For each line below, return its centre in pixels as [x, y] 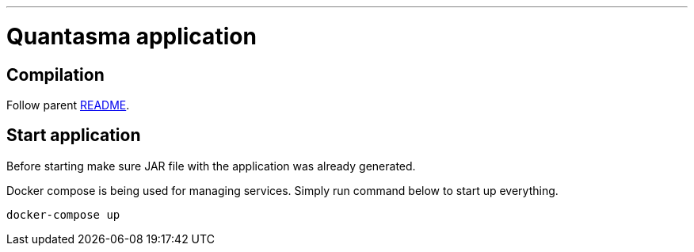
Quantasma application [132, 36]
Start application [74, 136]
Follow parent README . [68, 105]
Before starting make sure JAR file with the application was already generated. [211, 166]
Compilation [55, 74]
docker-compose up [63, 214]
